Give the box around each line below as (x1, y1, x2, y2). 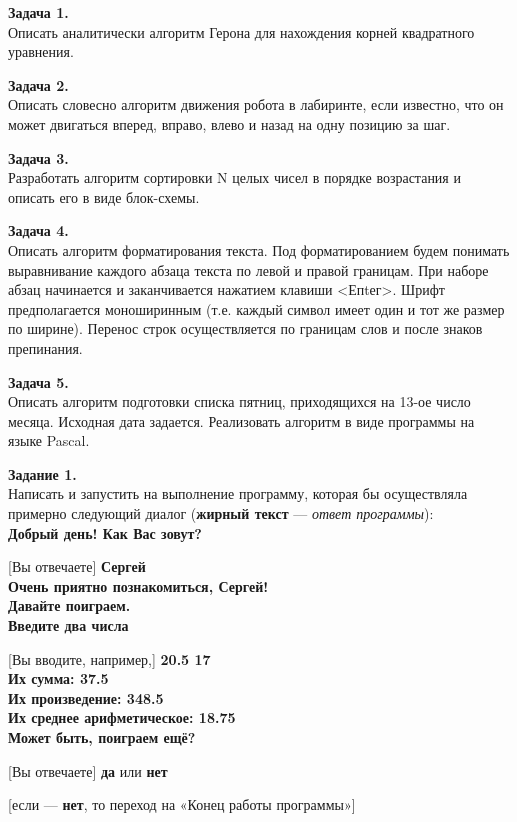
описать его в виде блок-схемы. (8, 186, 200, 207)
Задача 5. (8, 371, 69, 392)
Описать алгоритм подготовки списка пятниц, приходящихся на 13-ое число (8, 391, 471, 412)
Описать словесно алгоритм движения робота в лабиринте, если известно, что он (8, 94, 504, 115)
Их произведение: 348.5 (8, 687, 164, 708)
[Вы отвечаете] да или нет (8, 760, 168, 781)
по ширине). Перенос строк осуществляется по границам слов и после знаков (8, 318, 483, 339)
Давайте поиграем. (8, 595, 131, 616)
